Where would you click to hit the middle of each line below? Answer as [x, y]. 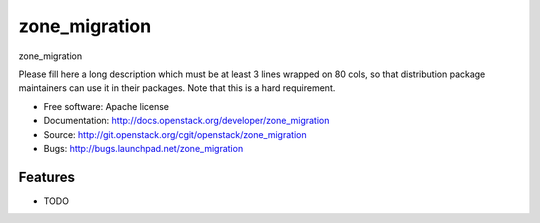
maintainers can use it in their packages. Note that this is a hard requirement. [177, 88]
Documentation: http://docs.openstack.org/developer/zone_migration [186, 121]
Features [46, 176]
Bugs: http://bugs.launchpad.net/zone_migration [143, 148]
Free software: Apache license [106, 106]
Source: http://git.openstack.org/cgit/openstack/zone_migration [175, 134]
